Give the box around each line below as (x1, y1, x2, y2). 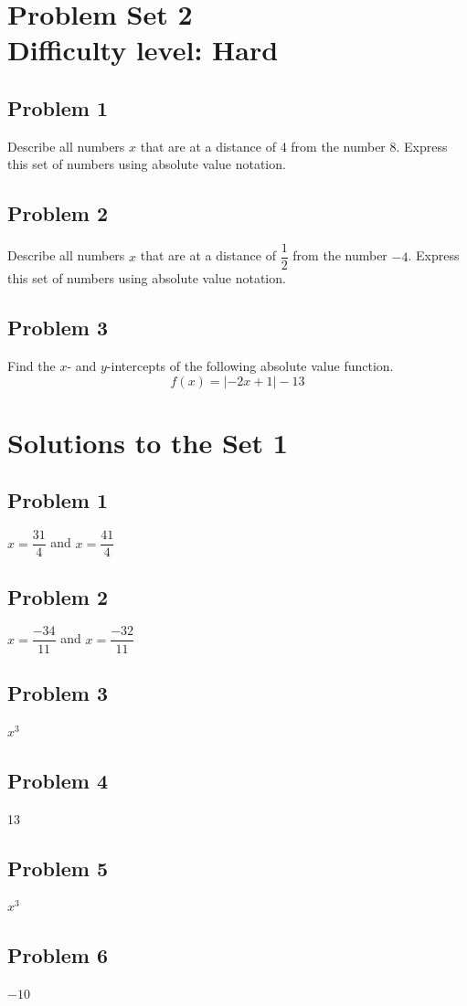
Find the (7, 356, 56, 376)
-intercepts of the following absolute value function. (106, 356, 394, 376)
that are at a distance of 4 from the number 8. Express (140, 136, 448, 155)
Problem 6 (7, 941, 108, 969)
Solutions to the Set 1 (7, 423, 288, 461)
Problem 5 (7, 853, 108, 882)
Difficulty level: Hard (7, 31, 279, 69)
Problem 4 (7, 766, 108, 794)
